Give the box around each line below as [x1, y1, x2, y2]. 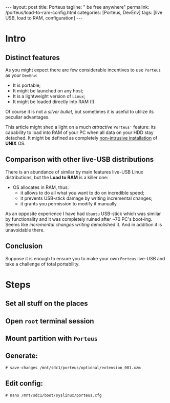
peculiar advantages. [5, 114, 50, 120]
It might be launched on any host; [12, 88, 83, 93]
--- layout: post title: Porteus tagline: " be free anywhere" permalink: [5, 4, 150, 10]
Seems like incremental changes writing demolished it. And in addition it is [5, 221, 162, 227]
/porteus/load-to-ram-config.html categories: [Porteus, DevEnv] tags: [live [5, 9, 163, 15]
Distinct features [5, 53, 60, 62]
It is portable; [12, 82, 41, 88]
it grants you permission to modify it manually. [20, 200, 118, 206]
